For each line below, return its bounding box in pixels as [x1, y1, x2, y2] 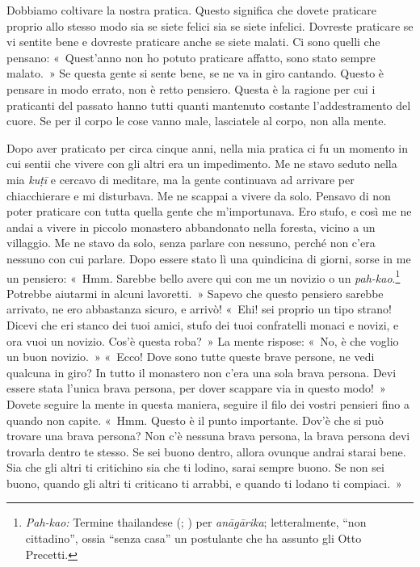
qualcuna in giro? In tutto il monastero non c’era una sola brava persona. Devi [6, 363, 397, 380]
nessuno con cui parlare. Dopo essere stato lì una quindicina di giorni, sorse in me [6, 250, 411, 267]
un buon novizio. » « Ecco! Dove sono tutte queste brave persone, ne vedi [6, 348, 375, 365]
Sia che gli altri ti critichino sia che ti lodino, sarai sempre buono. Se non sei [6, 459, 384, 476]
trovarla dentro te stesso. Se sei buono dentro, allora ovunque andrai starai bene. [6, 443, 406, 460]
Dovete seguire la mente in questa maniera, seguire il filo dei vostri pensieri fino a [6, 395, 409, 412]
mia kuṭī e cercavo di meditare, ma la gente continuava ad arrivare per [6, 170, 355, 187]
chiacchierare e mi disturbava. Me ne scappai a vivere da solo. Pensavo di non [6, 187, 391, 204]
